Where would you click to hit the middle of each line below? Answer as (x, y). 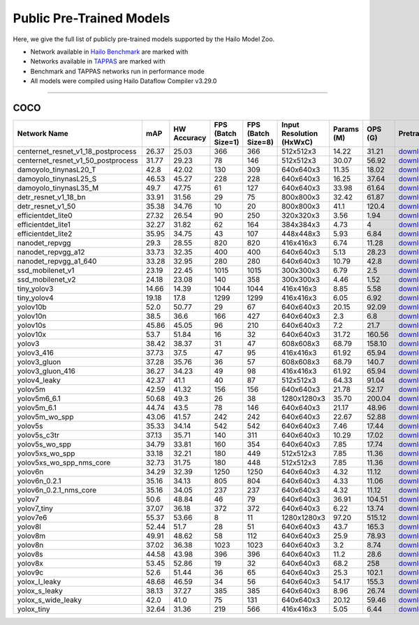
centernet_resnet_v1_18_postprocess (77, 151)
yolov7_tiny (35, 509)
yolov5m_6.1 (37, 408)
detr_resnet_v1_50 (46, 206)
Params (346, 129)
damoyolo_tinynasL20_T (57, 170)
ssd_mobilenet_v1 (46, 271)
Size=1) (227, 142)
